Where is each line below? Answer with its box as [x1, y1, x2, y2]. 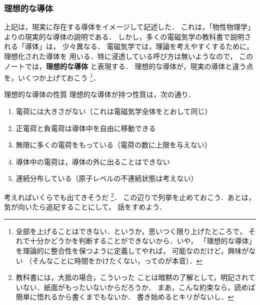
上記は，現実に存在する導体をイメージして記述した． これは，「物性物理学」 [4, 21, 254, 32]
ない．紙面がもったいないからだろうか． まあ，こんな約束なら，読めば [22, 281, 255, 292]
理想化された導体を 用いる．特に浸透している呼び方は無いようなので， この [4, 51, 253, 61]
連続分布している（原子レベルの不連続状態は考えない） [15, 173, 198, 183]
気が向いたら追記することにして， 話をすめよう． [4, 201, 166, 212]
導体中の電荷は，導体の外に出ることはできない [15, 156, 170, 166]
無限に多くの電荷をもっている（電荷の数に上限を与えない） [15, 139, 212, 150]
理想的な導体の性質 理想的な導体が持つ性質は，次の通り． [4, 89, 195, 99]
